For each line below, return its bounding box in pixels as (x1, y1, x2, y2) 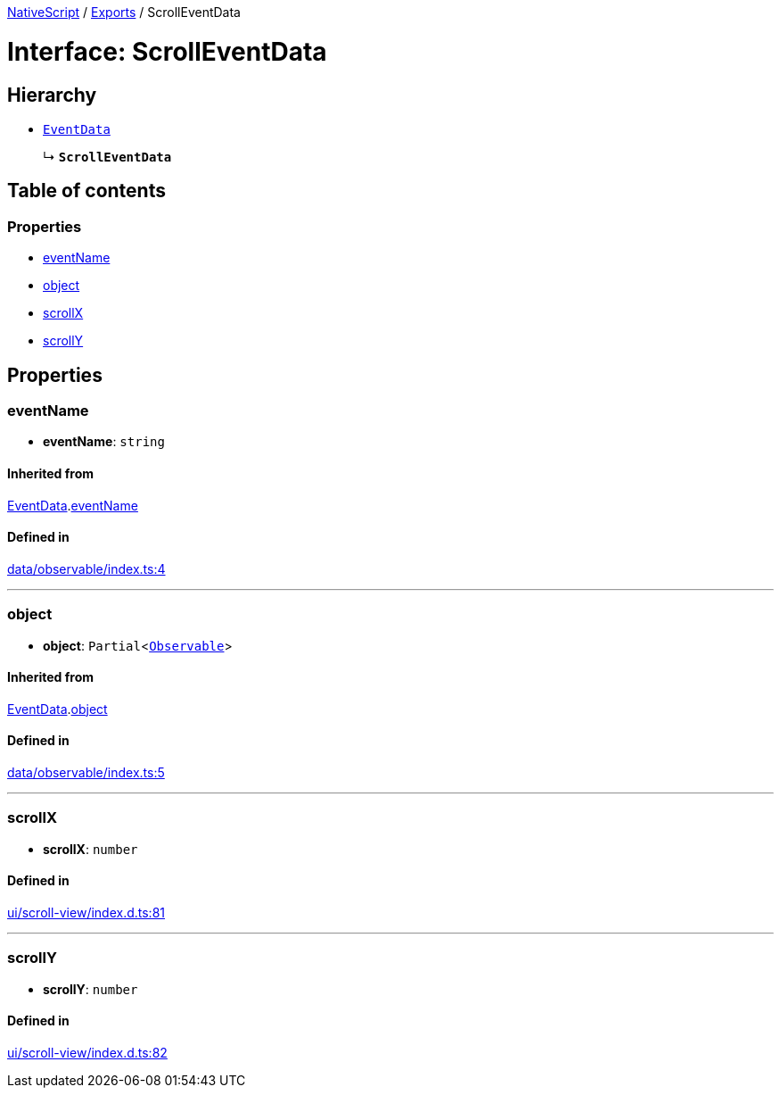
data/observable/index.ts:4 (7, 560, 166, 577)
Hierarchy (7, 83, 97, 106)
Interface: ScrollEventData (7, 36, 327, 67)
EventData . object (7, 701, 108, 717)
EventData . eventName (7, 497, 138, 513)
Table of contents (7, 179, 166, 203)
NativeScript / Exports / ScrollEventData (7, 4, 241, 20)
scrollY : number (43, 981, 138, 997)
